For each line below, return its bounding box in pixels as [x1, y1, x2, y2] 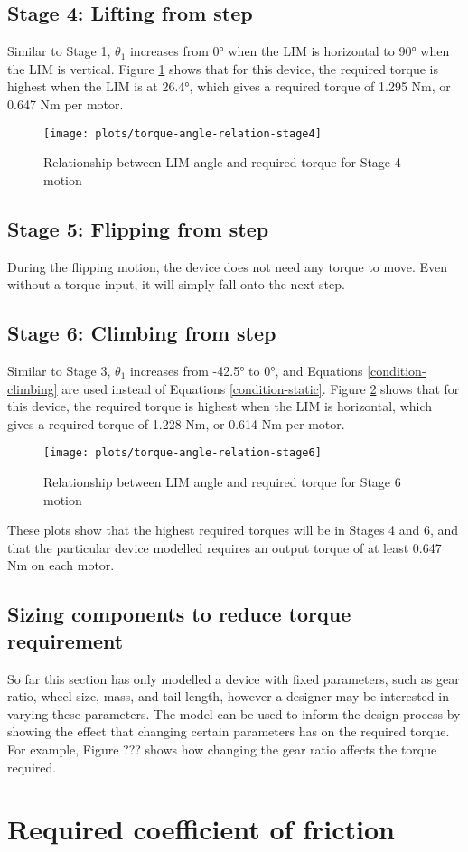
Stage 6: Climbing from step [7, 319, 276, 347]
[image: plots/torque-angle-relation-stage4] [43, 126, 322, 140]
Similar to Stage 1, [7, 42, 111, 61]
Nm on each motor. [7, 556, 115, 575]
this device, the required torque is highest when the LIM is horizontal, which [7, 397, 433, 416]
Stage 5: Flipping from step [7, 214, 269, 242]
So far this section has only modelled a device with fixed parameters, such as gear [7, 669, 460, 688]
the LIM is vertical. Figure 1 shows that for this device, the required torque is [7, 59, 438, 78]
